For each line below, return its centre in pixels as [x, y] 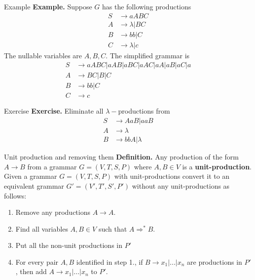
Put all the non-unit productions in [69, 245]
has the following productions [147, 6]
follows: [15, 195]
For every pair [37, 261]
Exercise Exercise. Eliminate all [54, 111]
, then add [31, 271]
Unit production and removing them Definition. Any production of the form [121, 157]
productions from [144, 111]
